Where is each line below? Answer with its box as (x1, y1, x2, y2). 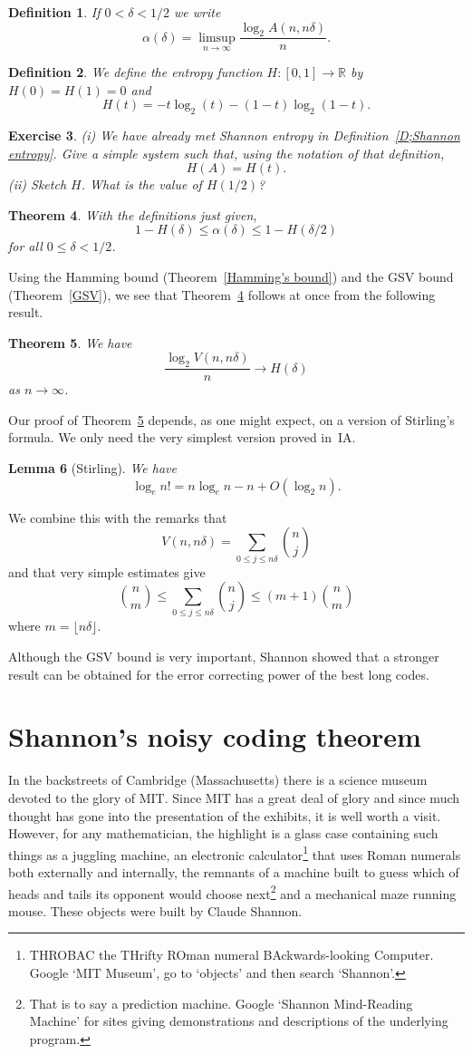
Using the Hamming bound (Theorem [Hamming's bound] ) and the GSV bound (8, 267, 454, 285)
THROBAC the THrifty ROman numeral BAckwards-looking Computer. (29, 945, 434, 964)
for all (8, 237, 43, 256)
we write (174, 3, 221, 21)
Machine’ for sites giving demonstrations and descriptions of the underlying (29, 1011, 448, 1030)
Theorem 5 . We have (8, 333, 132, 352)
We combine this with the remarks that (8, 508, 227, 527)
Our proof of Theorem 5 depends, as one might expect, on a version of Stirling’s (8, 410, 455, 429)
